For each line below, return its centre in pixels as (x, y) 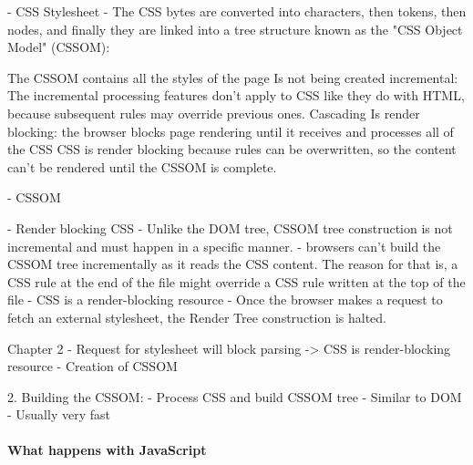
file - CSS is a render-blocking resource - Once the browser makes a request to (225, 300)
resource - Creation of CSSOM (93, 366)
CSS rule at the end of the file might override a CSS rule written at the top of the (236, 281)
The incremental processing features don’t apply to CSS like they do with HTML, (236, 95)
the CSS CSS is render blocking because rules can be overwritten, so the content (232, 149)
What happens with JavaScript (107, 450)
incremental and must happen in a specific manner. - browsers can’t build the (224, 246)
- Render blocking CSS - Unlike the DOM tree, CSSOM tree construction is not (230, 227)
